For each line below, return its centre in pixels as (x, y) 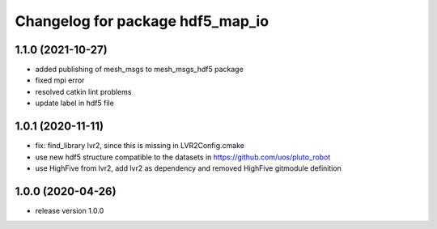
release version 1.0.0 (70, 210)
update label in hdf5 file (75, 103)
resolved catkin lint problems (83, 91)
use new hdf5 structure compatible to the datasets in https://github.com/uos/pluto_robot (183, 157)
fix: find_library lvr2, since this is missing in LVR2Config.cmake (140, 146)
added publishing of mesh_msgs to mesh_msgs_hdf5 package (140, 70)
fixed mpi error (60, 80)
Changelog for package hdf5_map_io (142, 21)
